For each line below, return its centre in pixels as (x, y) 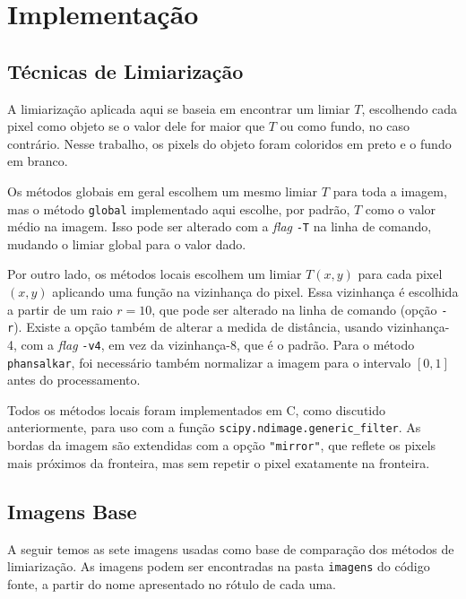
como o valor (401, 208)
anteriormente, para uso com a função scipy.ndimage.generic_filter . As (214, 427)
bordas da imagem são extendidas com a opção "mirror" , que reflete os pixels (222, 445)
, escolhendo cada (410, 108)
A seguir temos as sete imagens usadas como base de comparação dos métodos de (231, 548)
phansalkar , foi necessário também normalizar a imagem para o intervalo (209, 362)
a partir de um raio (60, 309)
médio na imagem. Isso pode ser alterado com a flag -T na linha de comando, (220, 226)
